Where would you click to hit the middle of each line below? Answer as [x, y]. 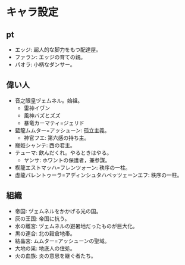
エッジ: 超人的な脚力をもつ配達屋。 [58, 49]
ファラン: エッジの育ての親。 [50, 57]
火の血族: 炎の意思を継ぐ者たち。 [55, 255]
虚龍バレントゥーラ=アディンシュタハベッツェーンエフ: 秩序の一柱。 [98, 175]
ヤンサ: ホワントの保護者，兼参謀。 [67, 160]
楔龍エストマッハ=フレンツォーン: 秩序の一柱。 [73, 167]
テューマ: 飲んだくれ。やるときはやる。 [63, 152]
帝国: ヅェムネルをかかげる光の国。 [58, 211]
